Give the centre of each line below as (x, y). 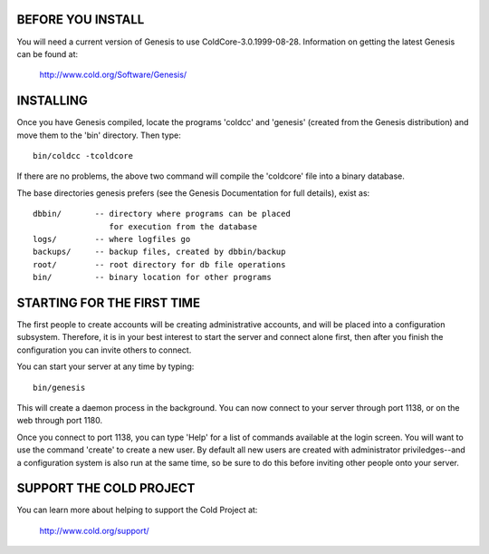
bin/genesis (59, 387)
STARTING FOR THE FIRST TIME (109, 302)
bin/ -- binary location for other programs (152, 277)
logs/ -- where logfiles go (112, 239)
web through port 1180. (60, 421)
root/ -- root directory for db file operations (159, 264)
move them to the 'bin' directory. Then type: (99, 135)
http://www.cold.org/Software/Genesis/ (113, 75)
